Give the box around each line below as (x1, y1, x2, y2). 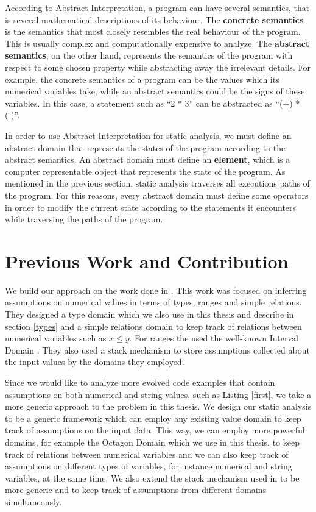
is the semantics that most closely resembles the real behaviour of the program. (5, 25, 301, 38)
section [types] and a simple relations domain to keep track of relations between (5, 319, 302, 332)
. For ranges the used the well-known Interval (129, 332, 298, 344)
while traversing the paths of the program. (5, 213, 163, 226)
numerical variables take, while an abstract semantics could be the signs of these (5, 85, 305, 98)
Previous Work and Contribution (5, 248, 289, 273)
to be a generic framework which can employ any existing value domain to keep (5, 411, 301, 424)
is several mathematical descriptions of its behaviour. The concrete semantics (5, 13, 304, 26)
